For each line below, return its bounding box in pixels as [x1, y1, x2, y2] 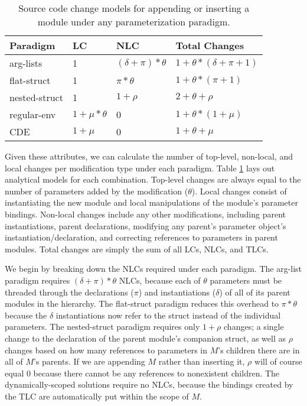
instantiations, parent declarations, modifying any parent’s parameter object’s [5, 219, 286, 232]
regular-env [9, 108, 56, 121]
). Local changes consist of [191, 184, 287, 197]
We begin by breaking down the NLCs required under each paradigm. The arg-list [5, 262, 302, 275]
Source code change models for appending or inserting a [18, 1, 250, 15]
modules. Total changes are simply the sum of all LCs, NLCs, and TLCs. [5, 242, 269, 255]
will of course [254, 355, 302, 368]
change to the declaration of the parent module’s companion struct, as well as [5, 332, 286, 344]
